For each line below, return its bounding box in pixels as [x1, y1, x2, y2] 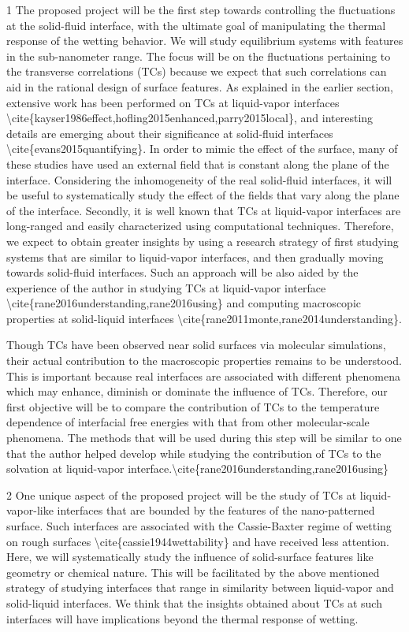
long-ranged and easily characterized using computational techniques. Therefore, [6, 217, 394, 234]
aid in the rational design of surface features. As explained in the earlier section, [6, 78, 393, 95]
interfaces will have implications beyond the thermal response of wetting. [6, 610, 359, 626]
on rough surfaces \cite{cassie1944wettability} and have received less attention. [6, 533, 389, 549]
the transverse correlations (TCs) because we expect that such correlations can [6, 63, 387, 80]
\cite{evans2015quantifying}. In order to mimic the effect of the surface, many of [6, 140, 398, 157]
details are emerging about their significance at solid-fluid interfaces [6, 125, 333, 141]
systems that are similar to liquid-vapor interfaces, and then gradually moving [6, 248, 384, 265]
